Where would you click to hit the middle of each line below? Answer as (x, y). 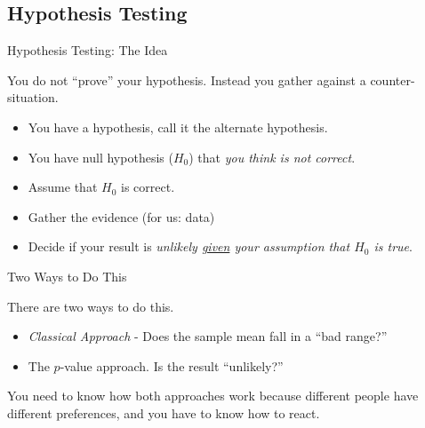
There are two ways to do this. (91, 306)
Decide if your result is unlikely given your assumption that (189, 246)
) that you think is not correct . (272, 157)
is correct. (148, 187)
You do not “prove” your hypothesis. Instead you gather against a (187, 79)
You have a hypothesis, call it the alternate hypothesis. (178, 127)
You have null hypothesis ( (100, 157)
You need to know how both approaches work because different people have (213, 396)
